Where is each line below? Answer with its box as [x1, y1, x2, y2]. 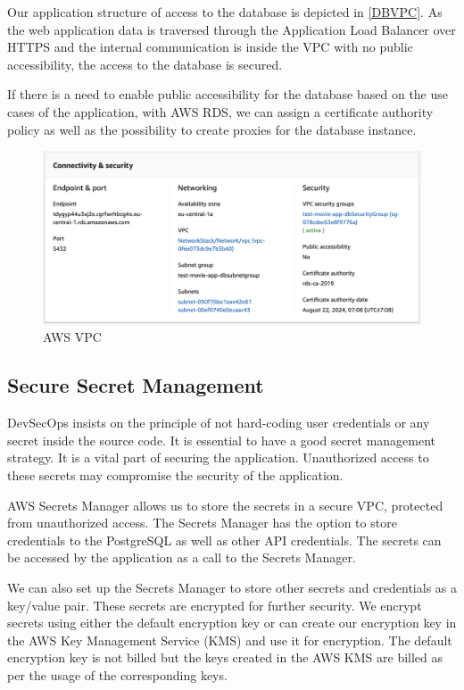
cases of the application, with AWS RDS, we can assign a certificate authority [7, 102, 434, 121]
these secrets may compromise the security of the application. [7, 465, 344, 484]
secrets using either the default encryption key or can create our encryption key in [7, 613, 457, 632]
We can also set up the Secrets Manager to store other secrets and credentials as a [7, 578, 457, 596]
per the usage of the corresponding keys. [7, 665, 228, 684]
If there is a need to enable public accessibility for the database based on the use [7, 85, 449, 104]
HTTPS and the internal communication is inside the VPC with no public [7, 37, 413, 56]
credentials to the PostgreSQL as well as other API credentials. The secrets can [7, 530, 442, 549]
